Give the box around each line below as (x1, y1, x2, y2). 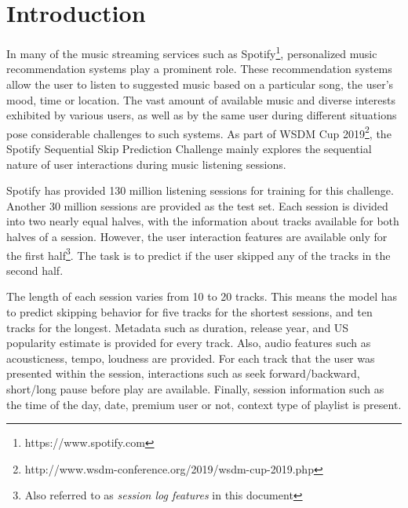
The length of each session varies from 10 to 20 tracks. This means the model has (6, 288, 398, 305)
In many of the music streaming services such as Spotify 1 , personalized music (6, 43, 377, 61)
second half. (6, 261, 64, 278)
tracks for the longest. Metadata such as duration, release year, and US (6, 319, 349, 335)
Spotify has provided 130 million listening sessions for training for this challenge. (6, 182, 394, 199)
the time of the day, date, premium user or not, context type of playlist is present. (6, 396, 402, 412)
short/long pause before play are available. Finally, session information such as (6, 380, 384, 397)
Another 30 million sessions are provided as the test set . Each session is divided (6, 197, 388, 214)
